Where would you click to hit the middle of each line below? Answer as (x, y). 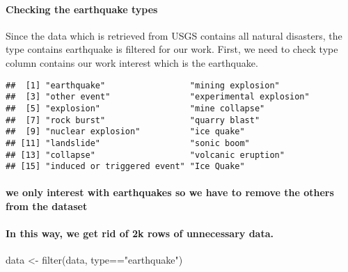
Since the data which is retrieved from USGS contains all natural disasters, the (174, 35)
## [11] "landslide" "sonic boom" (128, 143)
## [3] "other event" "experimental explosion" (158, 97)
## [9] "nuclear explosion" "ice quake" (125, 132)
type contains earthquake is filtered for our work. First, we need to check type (172, 49)
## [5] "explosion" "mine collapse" (135, 108)
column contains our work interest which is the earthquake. (132, 62)
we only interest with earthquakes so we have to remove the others (170, 192)
